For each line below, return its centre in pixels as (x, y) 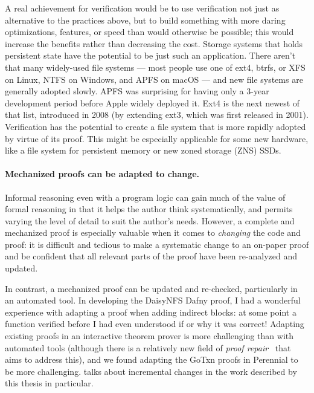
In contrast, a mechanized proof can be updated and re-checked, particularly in (151, 288)
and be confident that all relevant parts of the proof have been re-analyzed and (151, 256)
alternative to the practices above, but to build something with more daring (145, 20)
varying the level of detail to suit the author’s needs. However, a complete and (150, 220)
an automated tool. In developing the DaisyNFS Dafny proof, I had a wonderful (153, 300)
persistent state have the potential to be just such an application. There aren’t (150, 55)
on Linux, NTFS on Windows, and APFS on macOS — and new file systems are (154, 79)
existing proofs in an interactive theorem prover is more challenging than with (149, 336)
